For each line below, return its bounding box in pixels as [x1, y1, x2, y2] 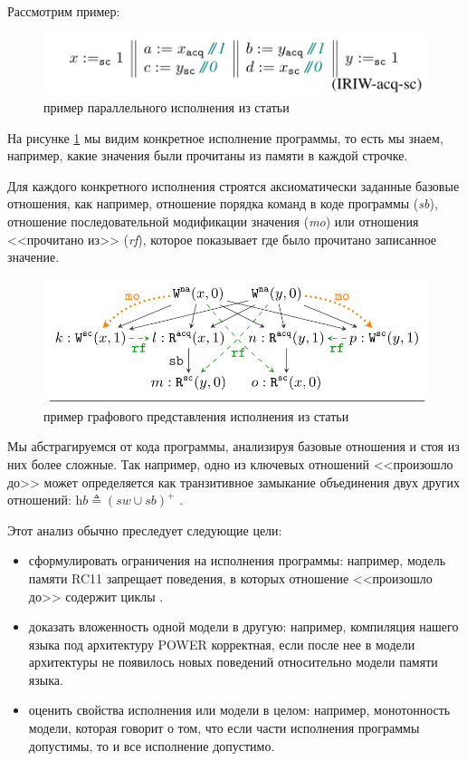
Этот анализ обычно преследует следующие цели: [7, 520, 282, 539]
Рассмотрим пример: [7, 2, 120, 20]
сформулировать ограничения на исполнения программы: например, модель [28, 551, 446, 570]
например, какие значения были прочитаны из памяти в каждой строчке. [7, 146, 408, 165]
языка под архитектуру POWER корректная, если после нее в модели [28, 634, 415, 653]
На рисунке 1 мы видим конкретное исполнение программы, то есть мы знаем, [7, 128, 443, 147]
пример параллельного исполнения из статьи [43, 98, 290, 117]
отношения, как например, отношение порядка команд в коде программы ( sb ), [7, 194, 438, 213]
